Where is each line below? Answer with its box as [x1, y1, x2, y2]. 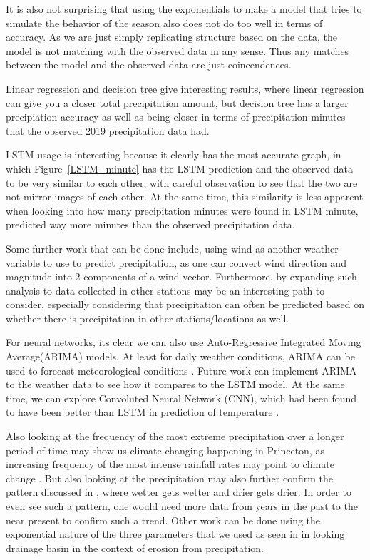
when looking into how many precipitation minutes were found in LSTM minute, [6, 203, 359, 218]
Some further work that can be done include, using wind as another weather [6, 240, 339, 255]
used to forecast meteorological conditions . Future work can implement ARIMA [6, 362, 357, 377]
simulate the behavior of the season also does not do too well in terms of [6, 15, 323, 30]
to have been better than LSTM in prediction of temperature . [6, 404, 279, 419]
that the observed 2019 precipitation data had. [6, 123, 210, 138]
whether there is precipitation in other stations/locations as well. [6, 310, 289, 325]
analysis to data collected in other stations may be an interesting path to [6, 282, 325, 297]
